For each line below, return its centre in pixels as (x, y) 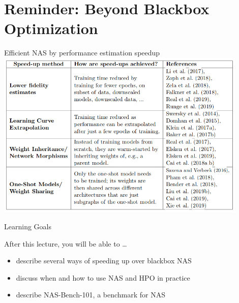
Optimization (51, 28)
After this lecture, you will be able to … (66, 243)
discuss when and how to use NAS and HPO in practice (103, 277)
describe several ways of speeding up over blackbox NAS (104, 261)
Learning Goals (28, 226)
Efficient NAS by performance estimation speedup (82, 53)
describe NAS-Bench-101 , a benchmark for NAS (91, 295)
